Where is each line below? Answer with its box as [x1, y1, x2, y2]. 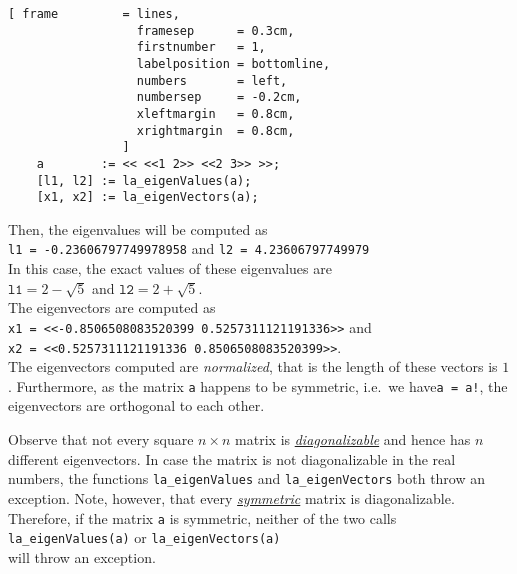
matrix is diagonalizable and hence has [235, 429, 471, 450]
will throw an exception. [8, 546, 156, 567]
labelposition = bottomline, [136, 56, 331, 71]
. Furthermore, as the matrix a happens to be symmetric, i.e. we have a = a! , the [8, 375, 508, 396]
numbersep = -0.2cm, [136, 90, 302, 105]
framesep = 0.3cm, [136, 23, 295, 38]
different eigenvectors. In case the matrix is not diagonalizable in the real [8, 448, 456, 469]
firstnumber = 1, [136, 40, 266, 55]
